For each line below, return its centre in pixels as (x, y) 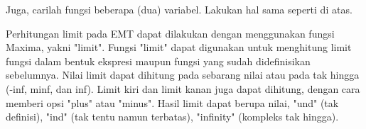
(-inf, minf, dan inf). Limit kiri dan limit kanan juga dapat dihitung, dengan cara (183, 88)
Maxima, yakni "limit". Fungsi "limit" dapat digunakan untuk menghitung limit (179, 47)
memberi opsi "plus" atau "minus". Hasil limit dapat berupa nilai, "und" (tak (172, 102)
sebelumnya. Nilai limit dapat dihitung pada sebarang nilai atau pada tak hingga (183, 75)
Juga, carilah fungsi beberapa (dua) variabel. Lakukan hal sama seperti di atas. (179, 9)
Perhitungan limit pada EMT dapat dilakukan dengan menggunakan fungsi (170, 33)
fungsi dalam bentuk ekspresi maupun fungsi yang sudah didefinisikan (158, 61)
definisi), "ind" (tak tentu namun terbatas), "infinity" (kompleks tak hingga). (172, 117)
